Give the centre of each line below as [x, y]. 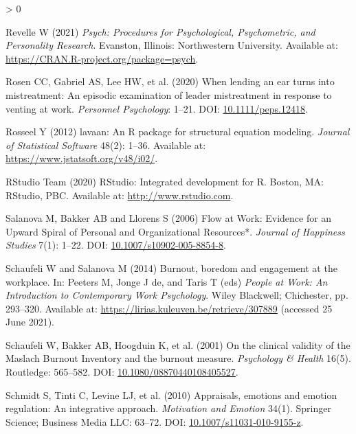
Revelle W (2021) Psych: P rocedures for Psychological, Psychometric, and [160, 31]
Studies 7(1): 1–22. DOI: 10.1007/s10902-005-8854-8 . [116, 245]
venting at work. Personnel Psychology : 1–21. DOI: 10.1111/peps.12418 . [157, 108]
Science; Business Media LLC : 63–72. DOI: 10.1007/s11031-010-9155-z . [155, 421]
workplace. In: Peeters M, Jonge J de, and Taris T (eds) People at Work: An [167, 281]
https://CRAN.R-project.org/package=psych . [102, 58]
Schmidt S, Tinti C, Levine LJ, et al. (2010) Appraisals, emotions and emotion [171, 395]
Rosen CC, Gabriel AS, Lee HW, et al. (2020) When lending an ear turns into [170, 81]
